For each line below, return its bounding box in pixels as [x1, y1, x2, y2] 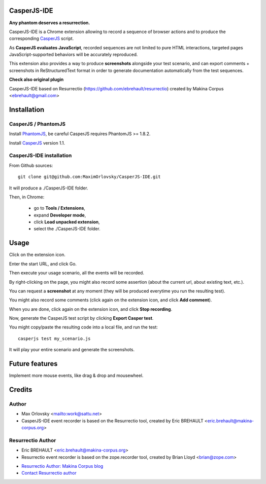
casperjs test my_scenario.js [18, 335, 91, 341]
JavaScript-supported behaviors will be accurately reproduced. [9, 52, 138, 58]
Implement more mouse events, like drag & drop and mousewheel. [9, 372, 144, 378]
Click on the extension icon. [9, 252, 66, 258]
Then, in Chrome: [9, 194, 44, 200]
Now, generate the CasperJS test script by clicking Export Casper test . [9, 315, 154, 321]
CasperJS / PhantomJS [9, 120, 66, 127]
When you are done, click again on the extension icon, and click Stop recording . [9, 306, 172, 312]
